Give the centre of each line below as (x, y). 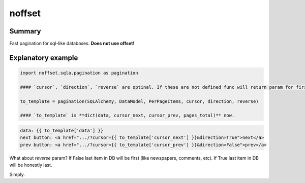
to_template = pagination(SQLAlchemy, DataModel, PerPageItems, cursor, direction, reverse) (139, 101)
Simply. (17, 174)
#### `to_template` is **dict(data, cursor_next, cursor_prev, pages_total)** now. (127, 116)
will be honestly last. (31, 165)
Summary (25, 31)
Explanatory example (44, 58)
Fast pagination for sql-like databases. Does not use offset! (72, 44)
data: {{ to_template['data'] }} (62, 130)
